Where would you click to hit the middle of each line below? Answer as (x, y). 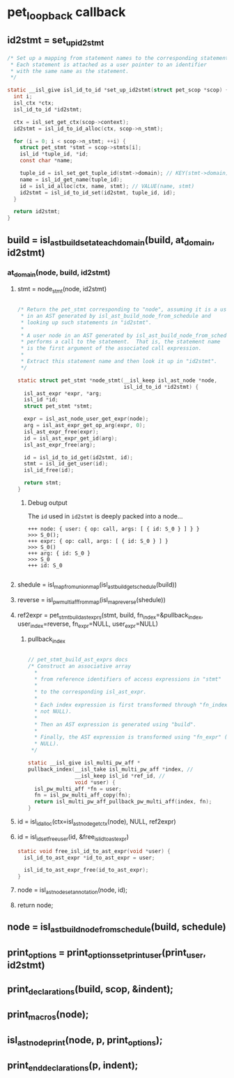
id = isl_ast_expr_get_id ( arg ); (71, 438)
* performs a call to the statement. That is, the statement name (120, 342)
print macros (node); (48, 1015)
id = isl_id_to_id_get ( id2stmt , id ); (79, 457)
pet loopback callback (67, 13)
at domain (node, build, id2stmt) (59, 273)
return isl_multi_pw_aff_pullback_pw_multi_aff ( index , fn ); (123, 802)
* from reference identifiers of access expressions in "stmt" (127, 679)
